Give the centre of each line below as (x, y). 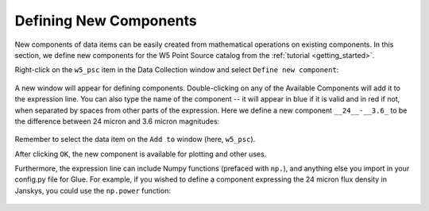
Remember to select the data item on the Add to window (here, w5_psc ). (135, 140)
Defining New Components (106, 21)
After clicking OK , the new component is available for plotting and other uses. (141, 154)
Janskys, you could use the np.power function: (93, 190)
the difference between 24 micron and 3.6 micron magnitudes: (117, 121)
